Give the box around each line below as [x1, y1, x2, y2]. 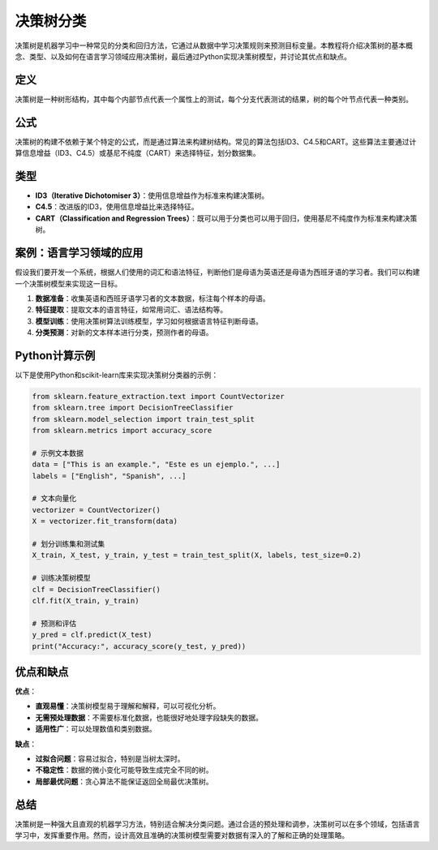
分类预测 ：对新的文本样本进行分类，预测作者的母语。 [35, 328, 213, 337]
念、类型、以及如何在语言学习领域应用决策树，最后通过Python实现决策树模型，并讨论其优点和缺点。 [15, 51, 352, 61]
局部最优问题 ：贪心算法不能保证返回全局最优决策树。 [35, 776, 213, 786]
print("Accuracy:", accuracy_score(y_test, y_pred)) [32, 642, 247, 650]
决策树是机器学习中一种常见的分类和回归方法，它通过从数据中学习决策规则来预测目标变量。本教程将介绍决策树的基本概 [15, 41, 413, 50]
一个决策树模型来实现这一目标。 [15, 278, 122, 288]
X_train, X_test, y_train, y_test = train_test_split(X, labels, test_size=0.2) [32, 551, 362, 560]
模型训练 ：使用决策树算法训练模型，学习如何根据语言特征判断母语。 [35, 316, 263, 326]
